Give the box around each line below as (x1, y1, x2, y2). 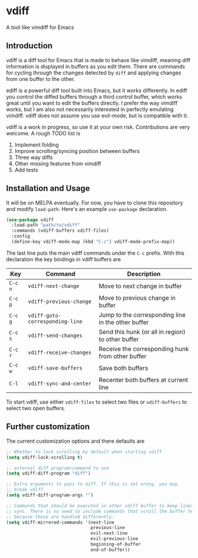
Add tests (14, 166, 38, 173)
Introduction (6, 41, 53, 51)
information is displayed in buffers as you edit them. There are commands (6, 63, 186, 70)
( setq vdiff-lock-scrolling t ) (6, 454, 83, 460)
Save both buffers (98, 364, 148, 372)
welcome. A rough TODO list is (6, 129, 81, 137)
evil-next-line (90, 530, 128, 536)
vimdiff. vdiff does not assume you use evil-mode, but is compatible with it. (6, 112, 189, 119)
